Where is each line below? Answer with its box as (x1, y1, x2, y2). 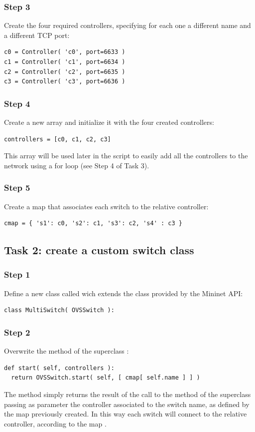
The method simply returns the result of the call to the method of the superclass (4, 389, 251, 399)
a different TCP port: (4, 29, 70, 40)
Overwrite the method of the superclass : (4, 346, 129, 356)
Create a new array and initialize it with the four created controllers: (4, 117, 214, 127)
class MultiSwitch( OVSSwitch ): (4, 307, 115, 314)
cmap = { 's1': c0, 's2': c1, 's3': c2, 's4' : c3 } (4, 220, 182, 227)
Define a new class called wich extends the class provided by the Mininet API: (4, 288, 243, 298)
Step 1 (4, 268, 30, 281)
